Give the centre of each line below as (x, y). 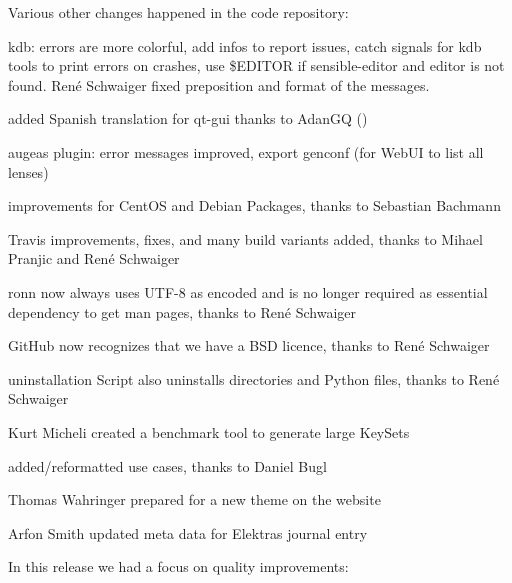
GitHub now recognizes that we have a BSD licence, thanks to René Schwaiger (249, 345)
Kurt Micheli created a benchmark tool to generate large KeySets (209, 431)
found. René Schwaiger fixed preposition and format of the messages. (219, 84)
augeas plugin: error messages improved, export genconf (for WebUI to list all (246, 151)
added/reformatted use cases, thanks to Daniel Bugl (167, 465)
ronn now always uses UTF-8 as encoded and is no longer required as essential (248, 291)
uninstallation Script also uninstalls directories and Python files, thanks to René (254, 378)
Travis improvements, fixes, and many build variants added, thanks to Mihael (245, 238)
